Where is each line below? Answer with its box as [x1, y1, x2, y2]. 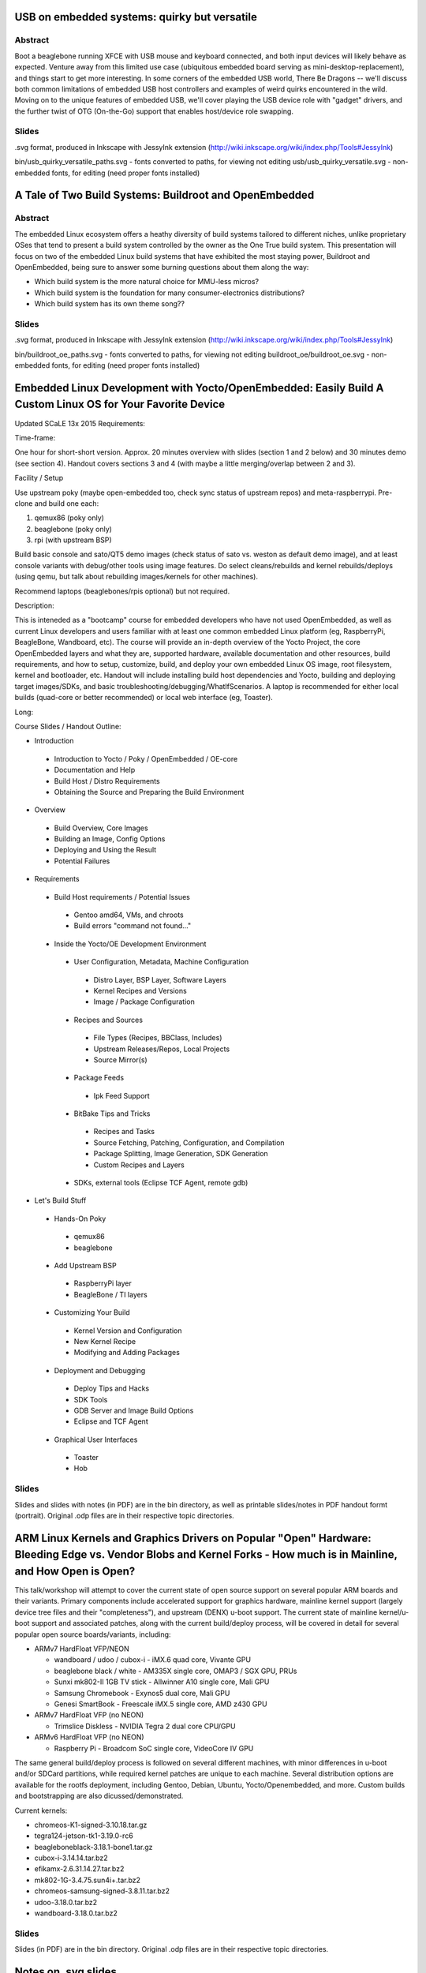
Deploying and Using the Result [54, 845, 157, 855]
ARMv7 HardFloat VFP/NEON [34, 1644, 129, 1653]
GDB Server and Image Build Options [73, 1406, 194, 1415]
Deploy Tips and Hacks [73, 1383, 150, 1393]
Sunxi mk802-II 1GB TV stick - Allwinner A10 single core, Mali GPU [54, 1677, 270, 1687]
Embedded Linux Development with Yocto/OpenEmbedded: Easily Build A [14, 381, 384, 395]
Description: [14, 601, 54, 611]
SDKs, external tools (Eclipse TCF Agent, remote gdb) [73, 1178, 248, 1188]
